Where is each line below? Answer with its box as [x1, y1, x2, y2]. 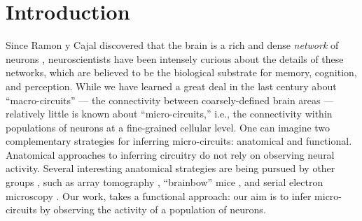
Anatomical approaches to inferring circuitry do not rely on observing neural [6, 147, 335, 162]
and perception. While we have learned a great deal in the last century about [6, 78, 337, 93]
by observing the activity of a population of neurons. [40, 202, 266, 217]
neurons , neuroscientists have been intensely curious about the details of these [6, 51, 344, 66]
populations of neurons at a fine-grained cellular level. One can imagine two [6, 120, 330, 134]
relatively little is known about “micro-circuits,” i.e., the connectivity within [6, 106, 333, 121]
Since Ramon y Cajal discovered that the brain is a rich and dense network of [6, 38, 339, 52]
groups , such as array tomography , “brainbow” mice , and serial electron [6, 175, 323, 190]
